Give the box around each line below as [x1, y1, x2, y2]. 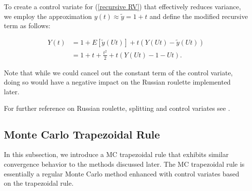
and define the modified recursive [149, 11, 248, 21]
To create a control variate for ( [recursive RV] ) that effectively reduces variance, [4, 1, 241, 11]
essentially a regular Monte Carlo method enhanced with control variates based [4, 168, 239, 178]
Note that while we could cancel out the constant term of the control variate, [4, 67, 233, 77]
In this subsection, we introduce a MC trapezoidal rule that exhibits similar [4, 149, 229, 159]
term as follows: [4, 20, 50, 31]
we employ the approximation [4, 11, 92, 21]
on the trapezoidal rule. [4, 178, 74, 188]
